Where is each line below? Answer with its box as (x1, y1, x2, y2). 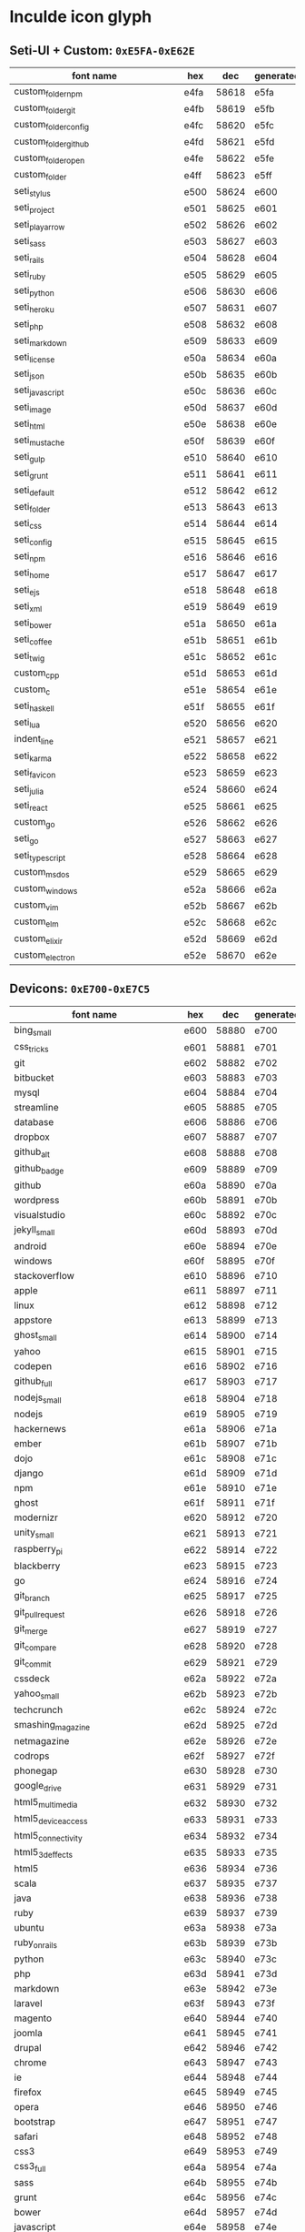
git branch (14, 1588, 50, 1603)
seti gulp (14, 451, 45, 465)
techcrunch (14, 1703, 64, 1716)
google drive (14, 1779, 62, 1794)
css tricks (14, 1040, 49, 1055)
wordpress (14, 1193, 60, 1206)
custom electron (14, 949, 75, 962)
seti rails (14, 250, 44, 266)
